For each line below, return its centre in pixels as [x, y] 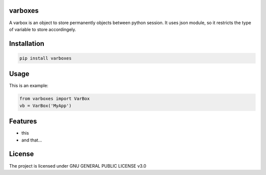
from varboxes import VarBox [55, 99]
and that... [32, 140]
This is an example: [29, 86]
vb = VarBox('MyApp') [46, 105]
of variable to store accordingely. [43, 29]
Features [23, 122]
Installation [27, 44]
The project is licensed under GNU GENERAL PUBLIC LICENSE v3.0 [78, 166]
